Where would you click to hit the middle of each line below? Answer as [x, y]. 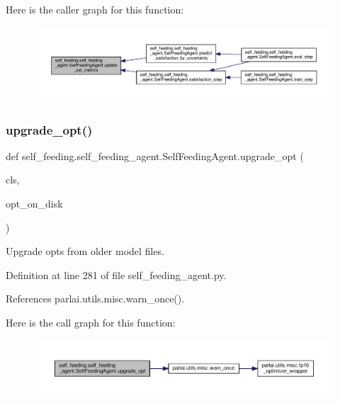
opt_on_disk [34, 203]
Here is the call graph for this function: [91, 322]
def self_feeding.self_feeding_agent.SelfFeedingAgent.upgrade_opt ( [155, 155]
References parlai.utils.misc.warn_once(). [95, 299]
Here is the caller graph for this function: [95, 9]
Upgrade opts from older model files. [85, 251]
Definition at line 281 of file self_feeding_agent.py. [116, 274]
